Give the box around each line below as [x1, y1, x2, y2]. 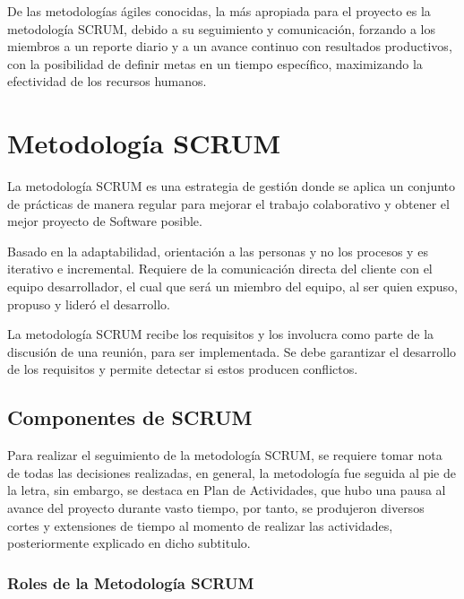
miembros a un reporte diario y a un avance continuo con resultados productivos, [7, 37, 452, 56]
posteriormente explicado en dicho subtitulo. [7, 534, 251, 552]
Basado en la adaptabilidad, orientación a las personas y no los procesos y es [7, 241, 428, 260]
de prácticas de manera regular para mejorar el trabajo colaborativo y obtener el [7, 194, 450, 213]
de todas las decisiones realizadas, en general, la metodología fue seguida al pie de [7, 463, 457, 482]
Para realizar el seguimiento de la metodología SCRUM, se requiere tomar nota [7, 446, 443, 464]
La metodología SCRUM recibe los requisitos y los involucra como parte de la [7, 325, 434, 343]
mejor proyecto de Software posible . [7, 212, 202, 230]
